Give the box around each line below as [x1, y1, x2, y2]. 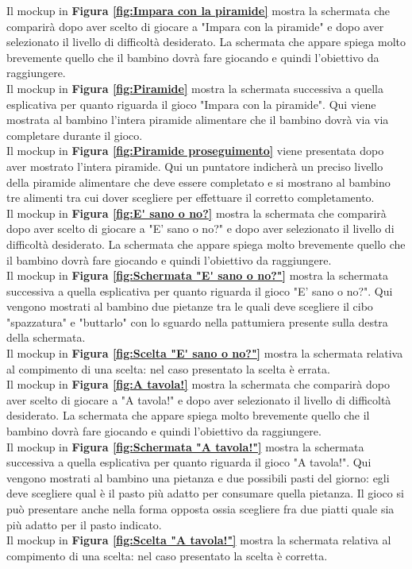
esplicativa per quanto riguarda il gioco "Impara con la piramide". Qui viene [6, 95, 376, 112]
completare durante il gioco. [6, 126, 143, 143]
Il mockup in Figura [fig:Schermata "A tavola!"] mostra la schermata [6, 438, 364, 455]
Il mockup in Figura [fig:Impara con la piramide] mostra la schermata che [6, 2, 391, 18]
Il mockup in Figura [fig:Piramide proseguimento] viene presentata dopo [6, 142, 384, 159]
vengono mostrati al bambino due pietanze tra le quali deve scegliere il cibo [6, 298, 373, 315]
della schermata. [6, 329, 86, 346]
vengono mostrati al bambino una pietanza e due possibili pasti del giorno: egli [6, 469, 390, 486]
